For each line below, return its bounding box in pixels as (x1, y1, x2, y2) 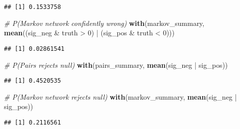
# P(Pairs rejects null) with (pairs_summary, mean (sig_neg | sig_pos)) (4, 59, 228, 70)
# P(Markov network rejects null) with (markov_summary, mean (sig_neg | (4, 91, 237, 102)
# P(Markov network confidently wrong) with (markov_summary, (4, 17, 205, 28)
